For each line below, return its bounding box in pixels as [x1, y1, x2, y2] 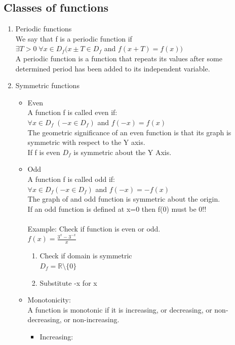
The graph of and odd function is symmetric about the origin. [27, 194, 220, 204]
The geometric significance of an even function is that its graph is [27, 127, 231, 137]
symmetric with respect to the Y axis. [27, 137, 145, 147]
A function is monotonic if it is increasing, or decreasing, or [27, 304, 212, 315]
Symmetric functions [15, 80, 80, 91]
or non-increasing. [64, 314, 120, 325]
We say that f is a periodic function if [15, 33, 132, 44]
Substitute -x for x [40, 277, 97, 288]
